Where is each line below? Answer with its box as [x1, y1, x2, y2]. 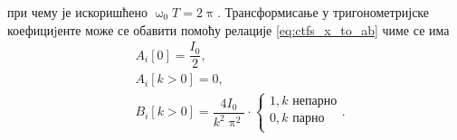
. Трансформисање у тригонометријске [216, 3, 430, 21]
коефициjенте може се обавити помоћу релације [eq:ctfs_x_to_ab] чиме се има [7, 20, 450, 39]
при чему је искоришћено [7, 3, 148, 21]
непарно [292, 94, 338, 107]
